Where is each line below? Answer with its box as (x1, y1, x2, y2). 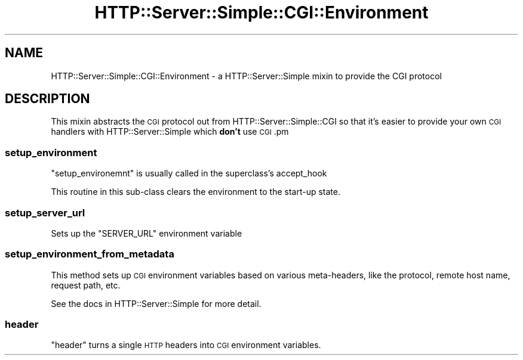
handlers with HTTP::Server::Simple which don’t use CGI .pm (51, 126, 289, 137)
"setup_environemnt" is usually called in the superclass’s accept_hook (51, 168, 327, 179)
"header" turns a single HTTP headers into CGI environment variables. (51, 340, 321, 350)
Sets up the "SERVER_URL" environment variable (51, 228, 242, 238)
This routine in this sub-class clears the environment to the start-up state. (51, 187, 341, 197)
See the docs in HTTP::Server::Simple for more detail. (51, 298, 261, 309)
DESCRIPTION (5, 91, 90, 107)
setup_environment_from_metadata (5, 248, 174, 260)
